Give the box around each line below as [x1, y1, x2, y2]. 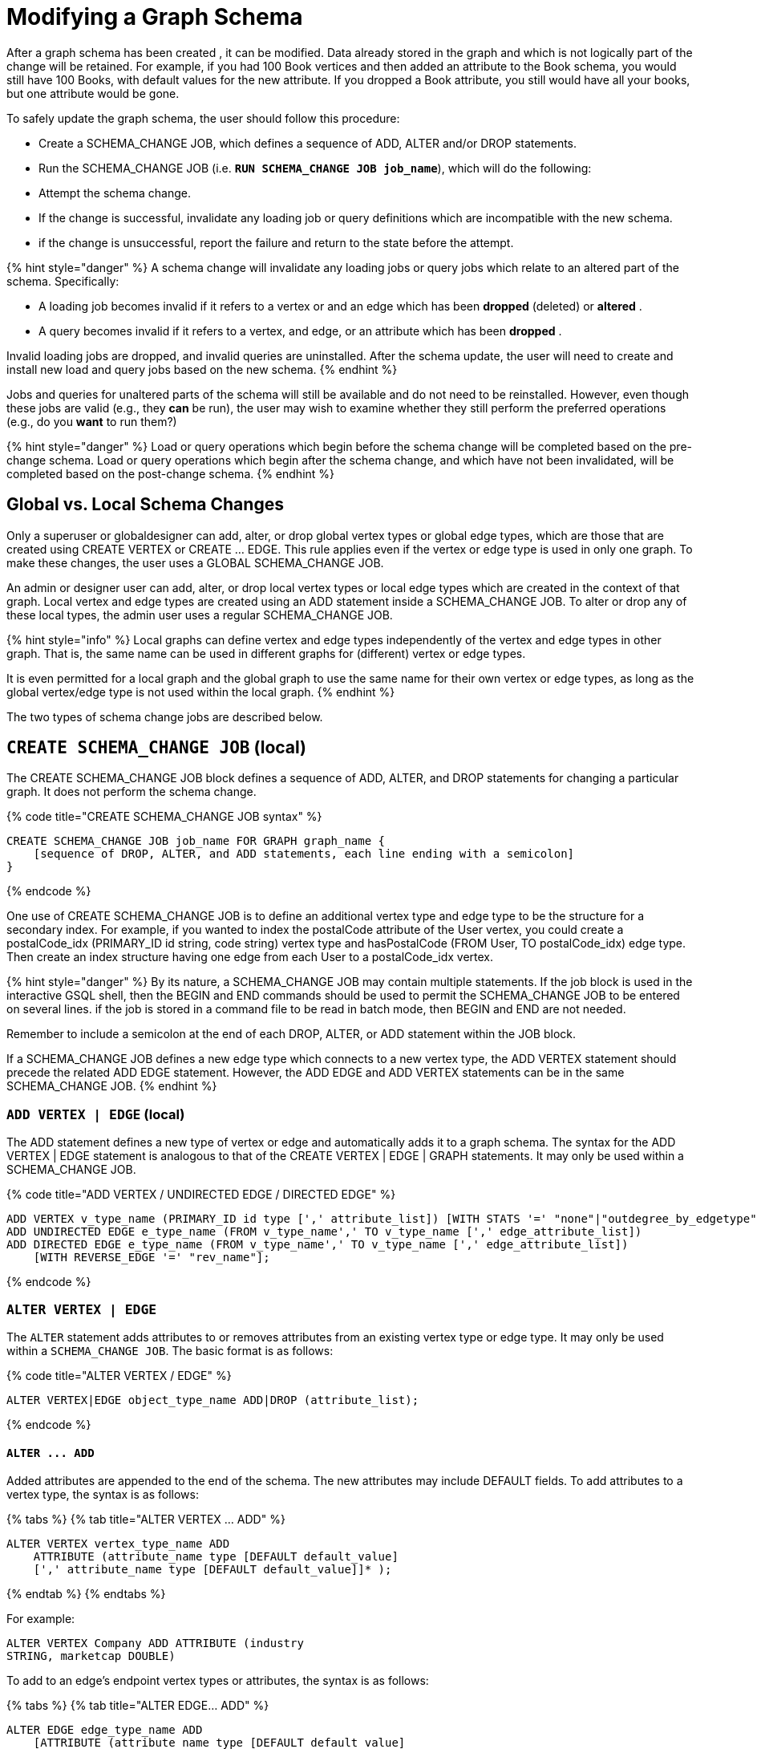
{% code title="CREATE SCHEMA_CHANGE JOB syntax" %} [6, 810, 322, 824]
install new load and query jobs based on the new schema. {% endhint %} [6, 362, 398, 376]
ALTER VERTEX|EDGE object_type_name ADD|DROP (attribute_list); [6, 1393, 419, 1406]
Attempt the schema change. [38, 185, 191, 200]
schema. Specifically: [6, 274, 119, 288]
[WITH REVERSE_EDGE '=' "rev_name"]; [33, 1251, 270, 1264]
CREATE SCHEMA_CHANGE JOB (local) [6, 737, 307, 758]
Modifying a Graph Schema [6, 3, 303, 30]
